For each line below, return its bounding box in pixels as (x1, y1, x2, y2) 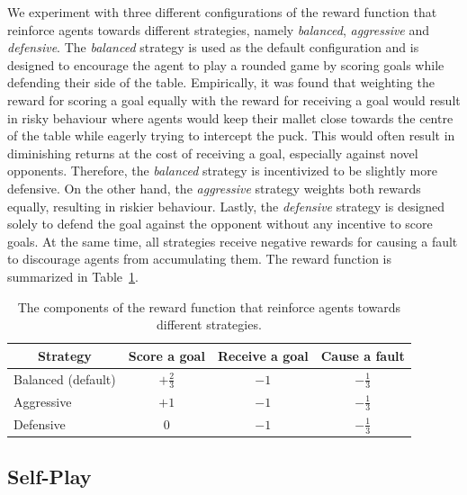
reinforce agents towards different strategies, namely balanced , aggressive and (7, 20, 430, 39)
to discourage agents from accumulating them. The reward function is (7, 249, 391, 268)
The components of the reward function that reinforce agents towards (17, 297, 401, 316)
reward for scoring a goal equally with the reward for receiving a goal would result (7, 90, 461, 109)
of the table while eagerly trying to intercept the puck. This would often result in (7, 126, 455, 145)
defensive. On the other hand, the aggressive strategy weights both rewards (7, 178, 421, 197)
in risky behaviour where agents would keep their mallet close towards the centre (7, 108, 454, 127)
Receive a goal (217, 346, 309, 364)
